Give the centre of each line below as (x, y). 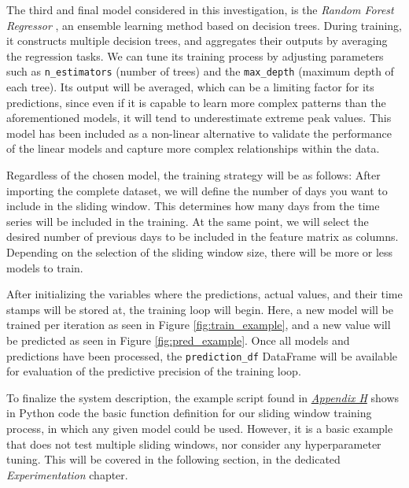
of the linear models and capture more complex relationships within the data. (193, 148)
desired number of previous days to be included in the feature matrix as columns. (203, 237)
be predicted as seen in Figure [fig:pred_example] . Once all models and (178, 340)
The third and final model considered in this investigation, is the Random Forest (200, 9)
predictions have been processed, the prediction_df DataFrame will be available (202, 355)
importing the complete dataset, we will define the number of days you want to (197, 190)
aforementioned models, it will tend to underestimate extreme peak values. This (199, 118)
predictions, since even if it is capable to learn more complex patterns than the (196, 102)
